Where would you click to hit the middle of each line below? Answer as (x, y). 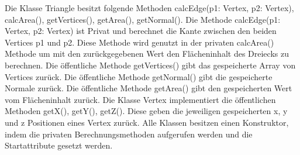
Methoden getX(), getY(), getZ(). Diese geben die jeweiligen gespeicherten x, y (146, 111)
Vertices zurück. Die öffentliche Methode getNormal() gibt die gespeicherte (139, 76)
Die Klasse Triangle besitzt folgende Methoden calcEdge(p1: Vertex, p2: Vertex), (149, 8)
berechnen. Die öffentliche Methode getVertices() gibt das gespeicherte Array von (150, 65)
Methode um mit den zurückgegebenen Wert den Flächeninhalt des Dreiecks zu (147, 54)
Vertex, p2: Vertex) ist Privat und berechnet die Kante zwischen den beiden (141, 31)
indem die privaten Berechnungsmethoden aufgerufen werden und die (129, 134)
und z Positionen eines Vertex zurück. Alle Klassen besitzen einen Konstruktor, (147, 122)
